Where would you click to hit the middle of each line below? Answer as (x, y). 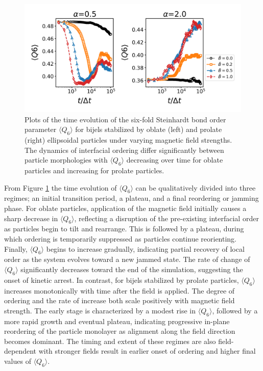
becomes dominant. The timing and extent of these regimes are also (110, 341)
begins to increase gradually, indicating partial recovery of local (145, 248)
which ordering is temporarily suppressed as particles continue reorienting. (121, 238)
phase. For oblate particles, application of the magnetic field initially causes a (125, 208)
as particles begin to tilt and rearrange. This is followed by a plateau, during (124, 229)
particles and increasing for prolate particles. (94, 170)
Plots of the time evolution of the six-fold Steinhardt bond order (125, 119)
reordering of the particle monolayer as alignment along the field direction (120, 331)
